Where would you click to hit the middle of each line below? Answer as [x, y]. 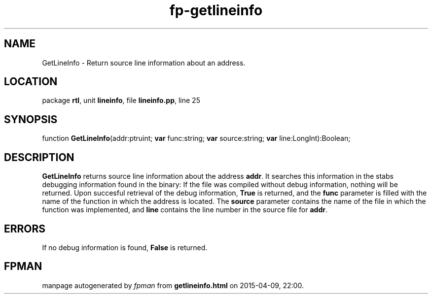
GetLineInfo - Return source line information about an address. [144, 63]
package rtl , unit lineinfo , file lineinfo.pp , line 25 [121, 100]
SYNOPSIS [31, 119]
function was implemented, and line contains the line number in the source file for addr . [185, 210]
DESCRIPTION [39, 157]
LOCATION [31, 82]
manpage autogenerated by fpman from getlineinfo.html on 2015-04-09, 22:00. [173, 285]
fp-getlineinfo [216, 10]
